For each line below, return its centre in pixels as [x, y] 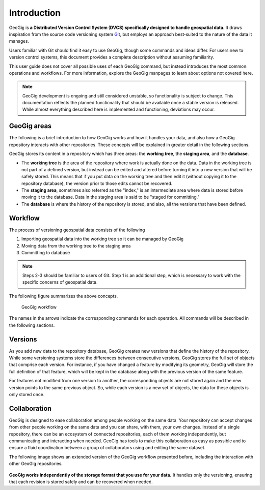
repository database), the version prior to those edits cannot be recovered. [97, 183]
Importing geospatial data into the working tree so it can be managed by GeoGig [103, 239]
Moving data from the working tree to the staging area [76, 245]
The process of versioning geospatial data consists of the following [77, 230]
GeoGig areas [30, 126]
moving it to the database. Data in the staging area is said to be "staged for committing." [110, 197]
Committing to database [46, 252]
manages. [19, 41]
